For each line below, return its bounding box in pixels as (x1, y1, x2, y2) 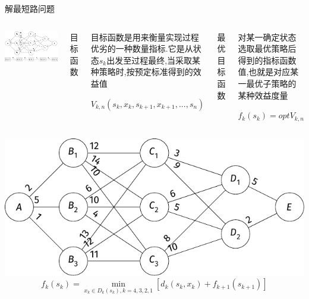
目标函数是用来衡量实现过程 (90, 30, 199, 43)
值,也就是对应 (238, 65, 291, 78)
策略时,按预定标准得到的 (99, 65, 193, 78)
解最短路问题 (5, 2, 55, 14)
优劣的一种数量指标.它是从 (90, 42, 193, 55)
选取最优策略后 (238, 42, 297, 55)
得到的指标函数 (238, 53, 297, 66)
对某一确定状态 (238, 30, 297, 43)
